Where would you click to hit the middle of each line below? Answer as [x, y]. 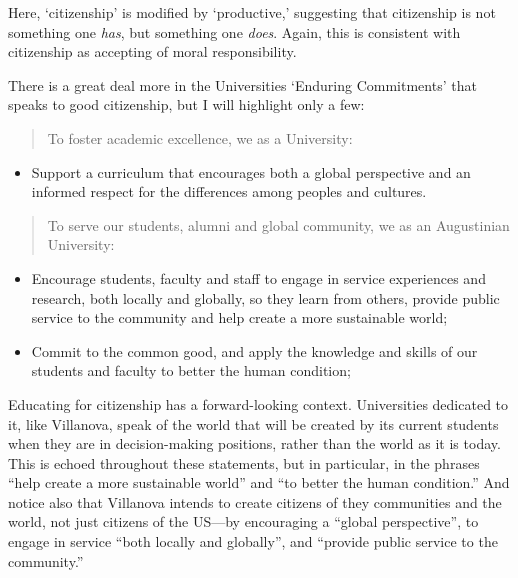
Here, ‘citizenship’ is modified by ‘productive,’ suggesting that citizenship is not [252, 12]
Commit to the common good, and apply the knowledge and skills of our [254, 350]
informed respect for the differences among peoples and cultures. [229, 191]
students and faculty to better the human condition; [191, 370]
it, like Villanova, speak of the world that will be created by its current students [253, 423]
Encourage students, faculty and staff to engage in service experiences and [258, 277]
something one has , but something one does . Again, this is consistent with [234, 31]
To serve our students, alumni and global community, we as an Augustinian [278, 224]
